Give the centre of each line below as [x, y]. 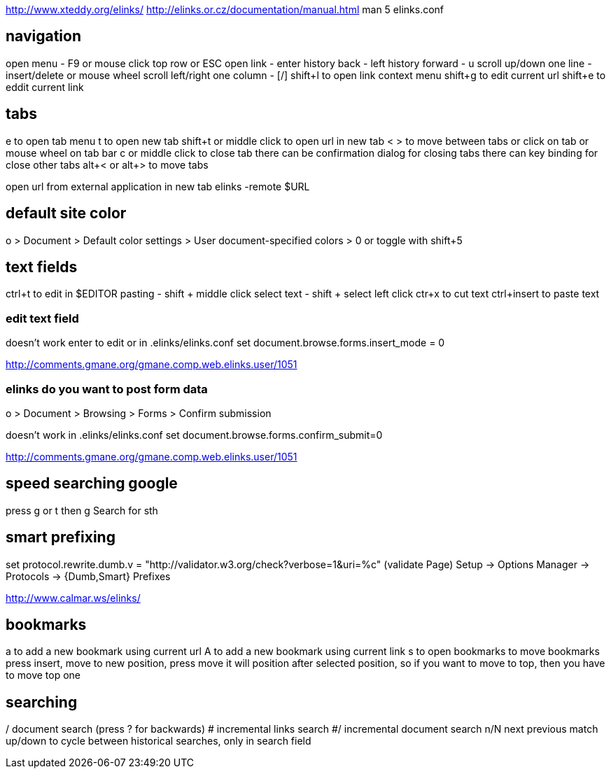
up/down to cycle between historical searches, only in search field [159, 741]
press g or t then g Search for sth [82, 510]
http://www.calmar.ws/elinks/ [73, 598]
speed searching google [92, 484]
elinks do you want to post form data [107, 389]
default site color [66, 213]
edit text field [42, 318]
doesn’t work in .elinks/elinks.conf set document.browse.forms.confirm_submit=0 [194, 435]
